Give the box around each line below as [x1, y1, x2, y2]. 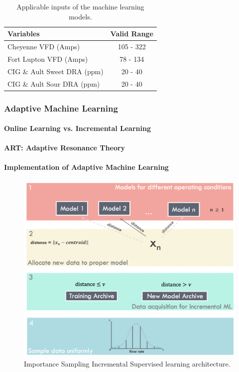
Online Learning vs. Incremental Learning [4, 123, 151, 133]
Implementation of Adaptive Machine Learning [4, 162, 169, 172]
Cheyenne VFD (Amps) [7, 41, 80, 52]
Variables [7, 28, 40, 39]
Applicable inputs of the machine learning [16, 1, 144, 11]
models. [69, 11, 92, 21]
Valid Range [110, 28, 153, 39]
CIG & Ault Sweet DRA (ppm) [7, 66, 104, 76]
